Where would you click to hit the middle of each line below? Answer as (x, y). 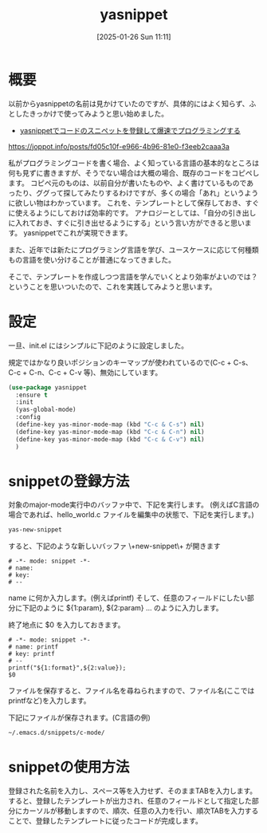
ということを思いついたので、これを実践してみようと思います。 (112, 286)
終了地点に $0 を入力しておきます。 (67, 625)
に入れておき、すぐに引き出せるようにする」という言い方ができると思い (127, 223)
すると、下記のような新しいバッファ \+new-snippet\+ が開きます (114, 546)
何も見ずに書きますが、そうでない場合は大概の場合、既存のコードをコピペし (134, 172)
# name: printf (33, 647)
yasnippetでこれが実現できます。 (78, 232)
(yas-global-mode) (46, 410)
